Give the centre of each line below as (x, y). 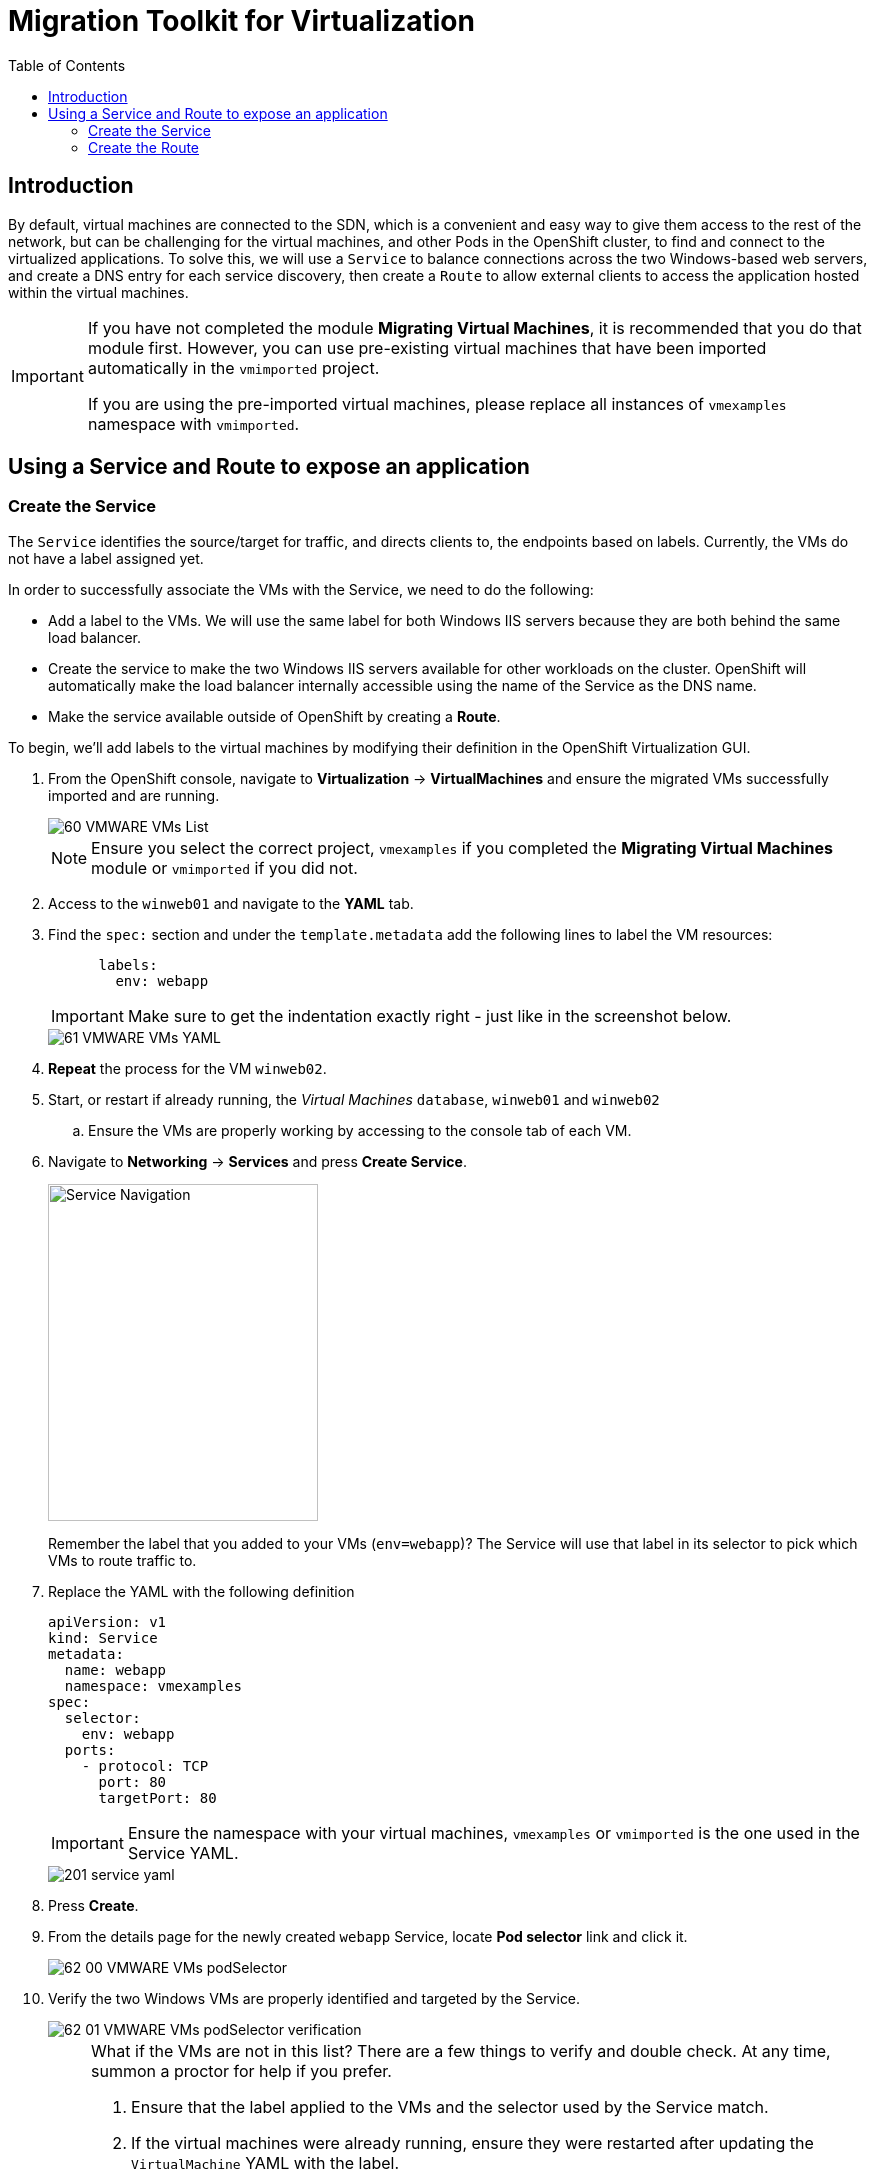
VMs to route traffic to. (122, 1560)
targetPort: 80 (157, 1797)
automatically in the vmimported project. (233, 367)
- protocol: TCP (145, 1765)
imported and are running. (134, 795)
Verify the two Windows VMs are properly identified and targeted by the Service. (314, 1998)
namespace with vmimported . (193, 423)
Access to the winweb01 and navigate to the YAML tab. (231, 903)
